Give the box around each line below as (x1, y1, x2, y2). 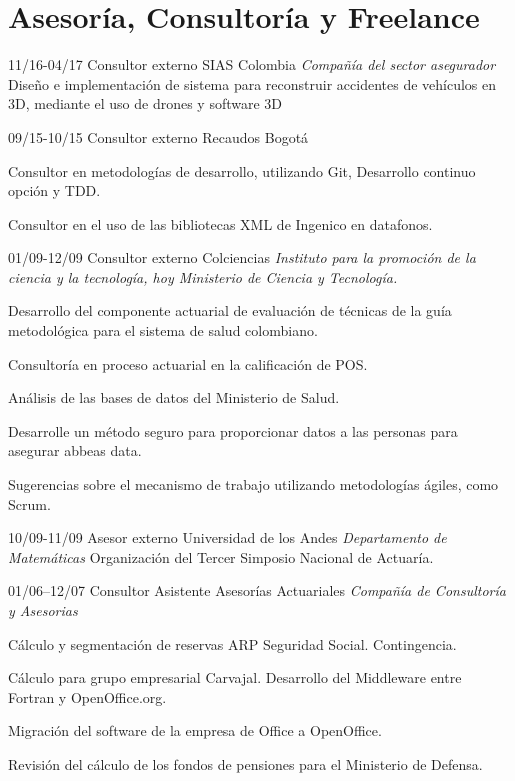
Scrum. (8, 493, 51, 514)
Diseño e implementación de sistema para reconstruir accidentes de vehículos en (8, 73, 497, 94)
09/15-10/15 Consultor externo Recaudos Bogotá (8, 126, 309, 147)
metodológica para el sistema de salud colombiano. (8, 320, 318, 341)
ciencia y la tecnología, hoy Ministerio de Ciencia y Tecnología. (8, 266, 398, 287)
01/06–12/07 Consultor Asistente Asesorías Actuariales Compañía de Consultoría (8, 580, 506, 601)
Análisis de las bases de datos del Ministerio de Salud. (8, 387, 340, 408)
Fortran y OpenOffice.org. (8, 686, 167, 707)
